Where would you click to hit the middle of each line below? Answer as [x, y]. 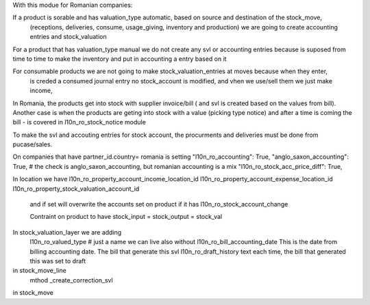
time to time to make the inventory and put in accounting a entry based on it [120, 59]
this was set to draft [58, 261]
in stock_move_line [39, 271]
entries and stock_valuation [68, 37]
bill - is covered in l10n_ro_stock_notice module [79, 122]
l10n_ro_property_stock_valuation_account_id [76, 189]
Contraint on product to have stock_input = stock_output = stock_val [126, 217]
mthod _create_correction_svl [71, 280]
